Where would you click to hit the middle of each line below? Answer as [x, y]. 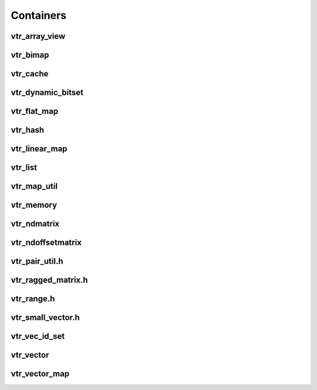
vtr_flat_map [35, 111]
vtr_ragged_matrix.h [49, 280]
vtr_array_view [38, 36]
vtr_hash [27, 130]
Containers [39, 15]
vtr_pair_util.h [37, 261]
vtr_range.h [33, 299]
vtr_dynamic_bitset [47, 93]
